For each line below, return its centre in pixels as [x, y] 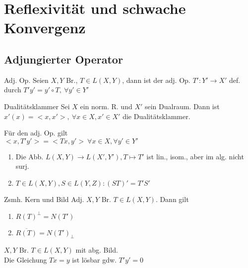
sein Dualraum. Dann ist [182, 106]
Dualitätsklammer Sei [37, 106]
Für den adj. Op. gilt [36, 133]
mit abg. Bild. [97, 250]
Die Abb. [30, 156]
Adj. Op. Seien [26, 80]
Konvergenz [45, 28]
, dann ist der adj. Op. [156, 80]
